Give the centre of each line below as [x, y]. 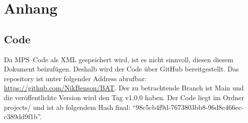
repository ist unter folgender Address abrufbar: [75, 78]
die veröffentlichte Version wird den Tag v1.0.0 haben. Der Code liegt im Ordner [124, 97]
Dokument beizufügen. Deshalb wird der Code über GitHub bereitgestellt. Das [122, 69]
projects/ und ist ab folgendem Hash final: [67, 107]
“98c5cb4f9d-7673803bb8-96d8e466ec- [188, 107]
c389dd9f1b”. [23, 116]
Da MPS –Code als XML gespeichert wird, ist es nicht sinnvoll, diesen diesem [119, 59]
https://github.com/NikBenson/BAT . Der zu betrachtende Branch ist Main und [124, 88]
